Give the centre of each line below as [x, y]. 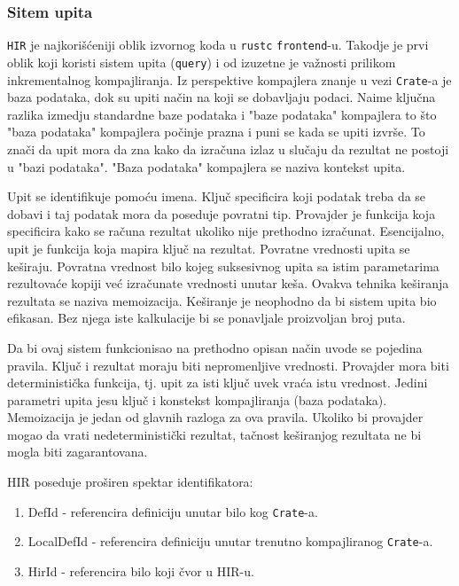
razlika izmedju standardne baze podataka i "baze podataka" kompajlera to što [222, 114]
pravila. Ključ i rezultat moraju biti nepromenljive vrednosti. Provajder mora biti [228, 365]
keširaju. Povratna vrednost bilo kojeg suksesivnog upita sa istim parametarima [223, 266]
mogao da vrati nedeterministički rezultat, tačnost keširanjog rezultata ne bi [214, 434]
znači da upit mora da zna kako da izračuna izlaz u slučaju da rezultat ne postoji [228, 148]
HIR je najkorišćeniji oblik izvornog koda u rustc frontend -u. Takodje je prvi [218, 45]
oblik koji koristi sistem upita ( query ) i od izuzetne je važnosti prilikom [202, 62]
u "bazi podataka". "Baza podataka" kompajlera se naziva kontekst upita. [206, 166]
